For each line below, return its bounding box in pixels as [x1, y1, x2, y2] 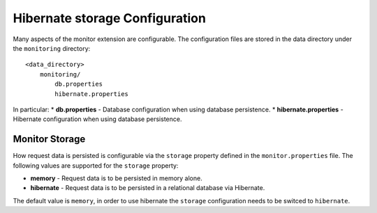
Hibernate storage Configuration [13, 10, 206, 26]
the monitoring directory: [13, 44, 91, 52]
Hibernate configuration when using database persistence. [13, 115, 182, 123]
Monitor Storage [13, 133, 86, 145]
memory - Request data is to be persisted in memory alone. [30, 174, 202, 182]
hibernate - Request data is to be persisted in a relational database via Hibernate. [30, 184, 265, 192]
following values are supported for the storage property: [13, 161, 179, 170]
